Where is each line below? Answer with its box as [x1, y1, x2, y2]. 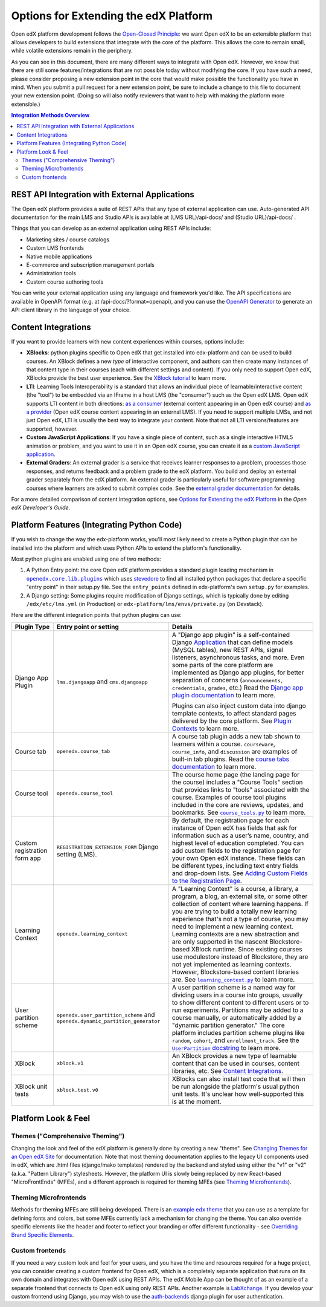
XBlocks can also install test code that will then [172, 1074, 305, 1083]
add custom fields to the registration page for [172, 846, 301, 855]
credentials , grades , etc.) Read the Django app [172, 683, 304, 692]
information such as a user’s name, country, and [172, 831, 309, 839]
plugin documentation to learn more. [172, 691, 276, 699]
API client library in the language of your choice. [11, 306, 131, 313]
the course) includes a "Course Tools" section [172, 778, 303, 786]
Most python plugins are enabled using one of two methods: [11, 555, 161, 562]
